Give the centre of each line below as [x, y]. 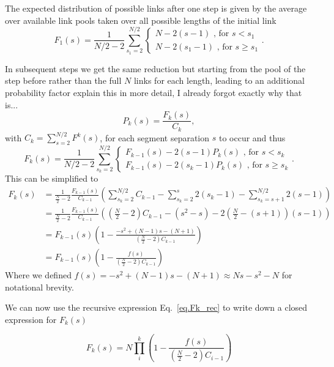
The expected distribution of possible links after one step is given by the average [156, 8]
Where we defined [38, 275]
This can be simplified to [52, 178]
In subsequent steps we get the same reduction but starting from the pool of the [155, 68]
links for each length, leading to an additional [219, 80]
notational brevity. [39, 287]
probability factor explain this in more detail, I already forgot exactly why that [154, 92]
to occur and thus [252, 137]
